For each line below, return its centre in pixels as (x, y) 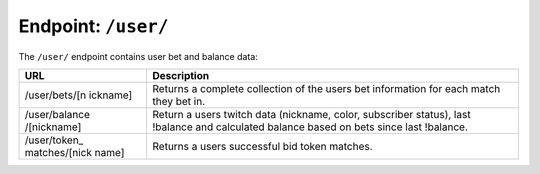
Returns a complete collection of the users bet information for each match (326, 88)
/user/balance (57, 114)
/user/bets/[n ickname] (78, 95)
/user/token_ (54, 140)
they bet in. (178, 101)
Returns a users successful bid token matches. (263, 146)
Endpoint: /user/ (93, 26)
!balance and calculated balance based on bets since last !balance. (310, 127)
